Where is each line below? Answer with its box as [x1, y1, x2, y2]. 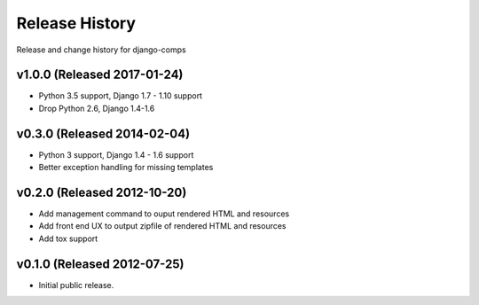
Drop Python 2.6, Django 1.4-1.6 [38, 103, 155, 113]
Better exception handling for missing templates [38, 162, 214, 173]
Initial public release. [38, 279, 114, 290]
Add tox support [38, 233, 98, 244]
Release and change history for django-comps [16, 44, 186, 55]
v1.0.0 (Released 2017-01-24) [16, 67, 184, 82]
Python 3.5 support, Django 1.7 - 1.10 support [38, 90, 203, 101]
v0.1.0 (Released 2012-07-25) [16, 256, 185, 271]
